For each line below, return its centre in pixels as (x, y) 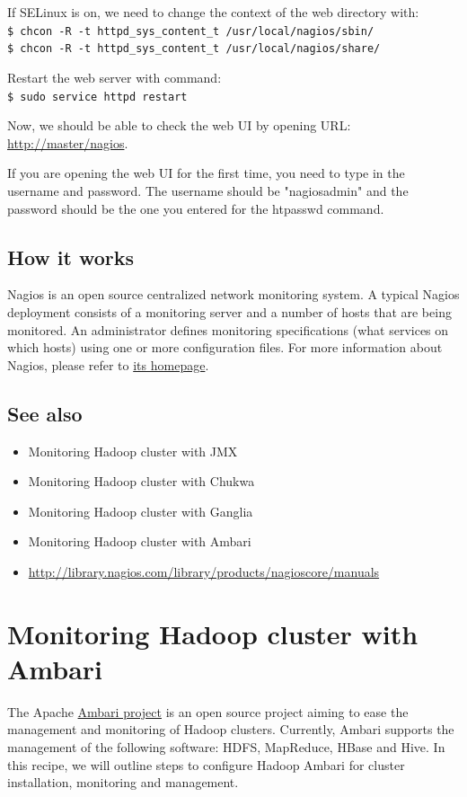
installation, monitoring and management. (123, 782)
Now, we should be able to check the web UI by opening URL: (179, 125)
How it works (71, 257)
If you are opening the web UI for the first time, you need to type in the (206, 173)
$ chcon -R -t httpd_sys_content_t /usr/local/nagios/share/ (194, 49)
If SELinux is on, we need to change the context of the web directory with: (213, 12)
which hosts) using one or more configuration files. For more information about (225, 347)
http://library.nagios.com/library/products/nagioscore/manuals (204, 571)
